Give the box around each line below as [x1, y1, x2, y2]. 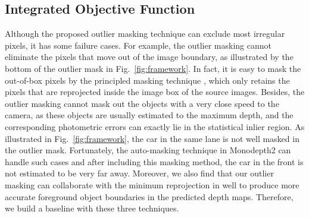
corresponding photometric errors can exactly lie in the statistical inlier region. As [5, 120, 305, 132]
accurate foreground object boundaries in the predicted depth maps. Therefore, [5, 190, 294, 203]
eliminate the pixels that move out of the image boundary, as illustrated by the [5, 50, 294, 63]
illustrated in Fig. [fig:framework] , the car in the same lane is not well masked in [5, 132, 299, 144]
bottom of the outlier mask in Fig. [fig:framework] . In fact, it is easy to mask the [5, 62, 301, 74]
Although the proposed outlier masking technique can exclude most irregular [5, 27, 285, 40]
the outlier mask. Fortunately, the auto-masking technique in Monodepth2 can [5, 144, 291, 156]
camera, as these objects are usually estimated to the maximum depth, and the [5, 109, 294, 121]
